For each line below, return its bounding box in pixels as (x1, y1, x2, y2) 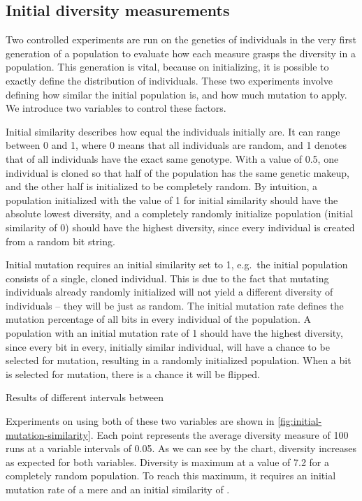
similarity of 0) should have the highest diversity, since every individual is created (6, 219, 355, 234)
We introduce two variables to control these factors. (6, 101, 226, 115)
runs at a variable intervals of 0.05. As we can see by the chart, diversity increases (6, 441, 356, 456)
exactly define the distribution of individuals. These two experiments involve (6, 73, 333, 87)
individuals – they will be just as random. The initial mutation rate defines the (6, 298, 344, 312)
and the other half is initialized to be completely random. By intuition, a (6, 179, 318, 194)
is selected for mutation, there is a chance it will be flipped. (6, 366, 260, 381)
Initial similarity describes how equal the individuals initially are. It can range (6, 124, 340, 138)
